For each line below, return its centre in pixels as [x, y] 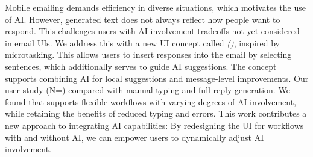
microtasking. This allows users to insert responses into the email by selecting [148, 54]
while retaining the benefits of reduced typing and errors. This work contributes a [156, 113]
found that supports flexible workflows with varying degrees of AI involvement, [151, 101]
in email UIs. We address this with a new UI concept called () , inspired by [142, 42]
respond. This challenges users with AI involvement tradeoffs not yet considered [152, 31]
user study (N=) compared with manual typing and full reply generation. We [147, 90]
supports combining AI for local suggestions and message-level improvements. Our [157, 78]
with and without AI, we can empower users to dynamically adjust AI [134, 137]
